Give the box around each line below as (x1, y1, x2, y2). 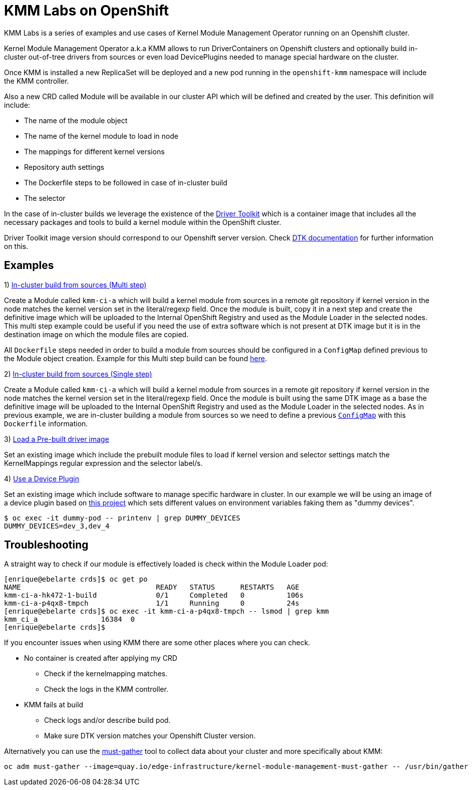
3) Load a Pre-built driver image (4, 434, 109, 443)
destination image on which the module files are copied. (4, 330, 189, 339)
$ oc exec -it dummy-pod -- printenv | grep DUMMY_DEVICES (4, 513, 241, 522)
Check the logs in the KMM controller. (44, 685, 169, 694)
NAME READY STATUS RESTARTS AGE (4, 583, 300, 592)
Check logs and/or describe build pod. (44, 716, 171, 725)
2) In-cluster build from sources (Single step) (4, 369, 152, 378)
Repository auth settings (24, 162, 105, 171)
